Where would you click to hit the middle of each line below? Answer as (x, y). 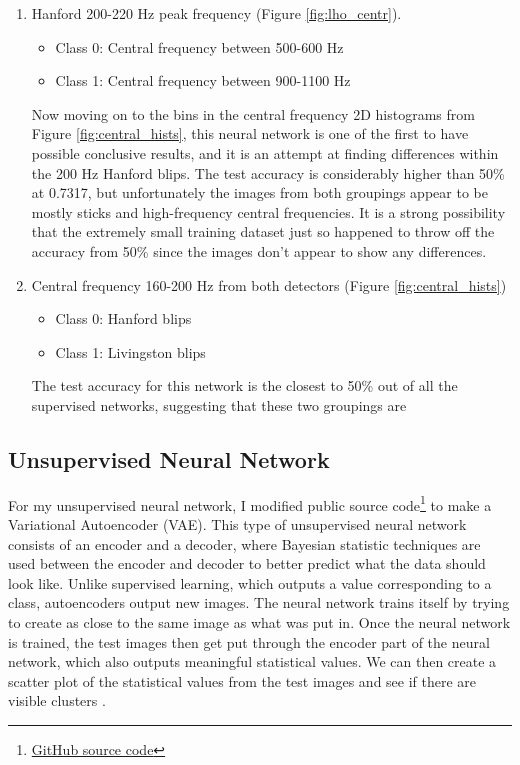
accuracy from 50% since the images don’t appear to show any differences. (259, 250)
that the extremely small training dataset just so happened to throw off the (263, 231)
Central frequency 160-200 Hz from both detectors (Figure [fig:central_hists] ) (269, 284)
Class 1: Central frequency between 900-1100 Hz (203, 80)
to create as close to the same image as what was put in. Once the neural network (259, 621)
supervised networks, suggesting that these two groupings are (219, 404)
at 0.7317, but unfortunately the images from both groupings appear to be (259, 192)
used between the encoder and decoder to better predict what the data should (247, 563)
